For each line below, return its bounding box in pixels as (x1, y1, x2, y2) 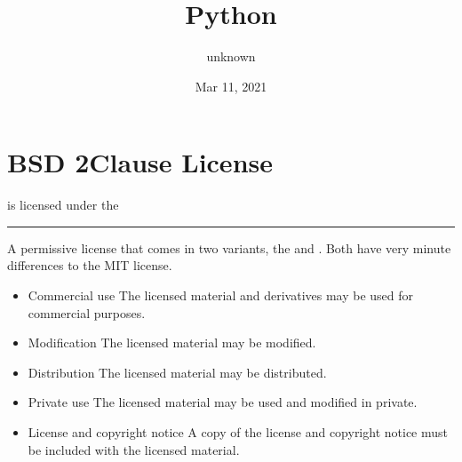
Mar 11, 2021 (195, 76, 267, 95)
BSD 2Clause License (7, 144, 273, 180)
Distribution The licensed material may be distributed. (28, 362, 327, 381)
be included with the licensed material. (28, 440, 240, 458)
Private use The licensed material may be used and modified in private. (28, 393, 418, 411)
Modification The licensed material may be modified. (28, 333, 316, 352)
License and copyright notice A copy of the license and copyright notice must (28, 423, 448, 441)
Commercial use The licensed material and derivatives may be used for (28, 286, 414, 305)
